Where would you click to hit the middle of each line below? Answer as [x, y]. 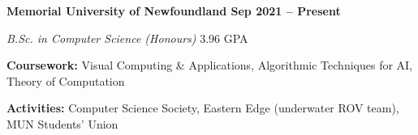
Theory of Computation [66, 80]
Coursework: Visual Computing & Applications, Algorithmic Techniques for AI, [210, 65]
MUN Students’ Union [62, 123]
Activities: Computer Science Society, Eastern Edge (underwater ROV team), [203, 108]
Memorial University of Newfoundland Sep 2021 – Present [174, 11]
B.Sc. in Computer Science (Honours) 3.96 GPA [127, 38]
